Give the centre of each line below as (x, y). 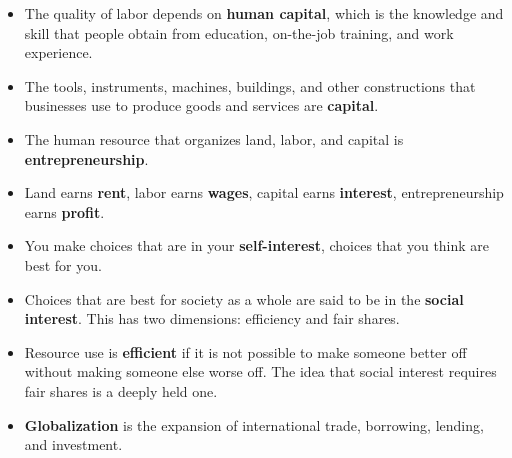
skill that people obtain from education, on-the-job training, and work (239, 32)
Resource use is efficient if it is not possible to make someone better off (245, 351)
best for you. (63, 264)
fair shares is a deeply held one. (121, 390)
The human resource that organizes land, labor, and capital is (214, 138)
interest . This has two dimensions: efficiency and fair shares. (212, 318)
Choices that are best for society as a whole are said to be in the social (244, 298)
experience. (58, 52)
